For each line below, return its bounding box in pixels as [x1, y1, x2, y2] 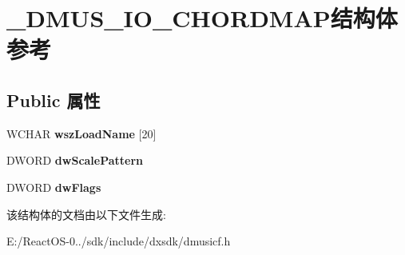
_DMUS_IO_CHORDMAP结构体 [6, 2, 398, 34]
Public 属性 [6, 87, 101, 112]
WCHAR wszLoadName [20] [6, 125, 157, 141]
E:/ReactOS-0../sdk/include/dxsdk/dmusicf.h [6, 233, 231, 249]
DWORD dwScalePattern [6, 152, 144, 169]
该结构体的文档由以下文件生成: [6, 205, 166, 222]
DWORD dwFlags [6, 178, 101, 195]
